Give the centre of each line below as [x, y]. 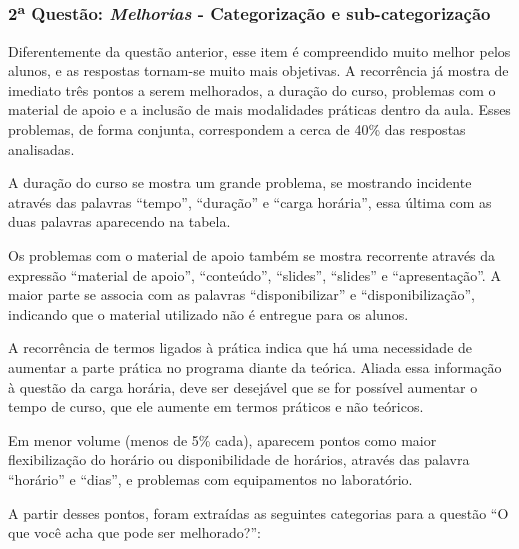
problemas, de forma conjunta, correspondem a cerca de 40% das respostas [237, 129]
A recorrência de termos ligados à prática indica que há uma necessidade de [240, 347]
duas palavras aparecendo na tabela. [119, 221]
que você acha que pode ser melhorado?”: [134, 532]
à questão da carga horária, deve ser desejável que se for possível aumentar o [243, 386]
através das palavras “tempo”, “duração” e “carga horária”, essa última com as [250, 201]
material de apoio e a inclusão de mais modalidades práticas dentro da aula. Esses [259, 109]
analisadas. [41, 148]
